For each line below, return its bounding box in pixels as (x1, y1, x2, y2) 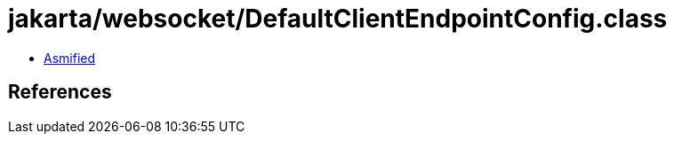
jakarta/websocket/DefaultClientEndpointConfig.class (8, 4, 668, 34)
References (8, 81, 112, 104)
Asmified (44, 50, 96, 66)
